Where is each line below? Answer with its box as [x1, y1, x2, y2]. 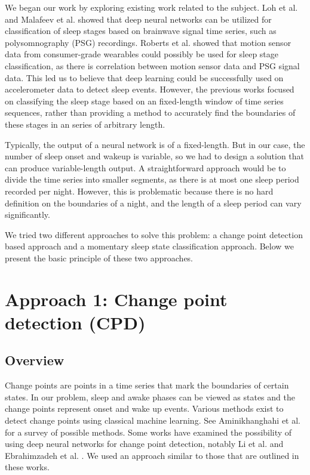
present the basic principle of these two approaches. [5, 251, 194, 264]
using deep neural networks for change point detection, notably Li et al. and [5, 437, 284, 450]
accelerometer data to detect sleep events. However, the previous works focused [5, 83, 294, 95]
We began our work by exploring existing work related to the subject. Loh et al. [5, 1, 298, 13]
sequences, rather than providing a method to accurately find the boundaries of [5, 106, 296, 119]
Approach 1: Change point [5, 286, 228, 311]
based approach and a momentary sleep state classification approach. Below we [5, 240, 294, 252]
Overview [5, 351, 65, 369]
